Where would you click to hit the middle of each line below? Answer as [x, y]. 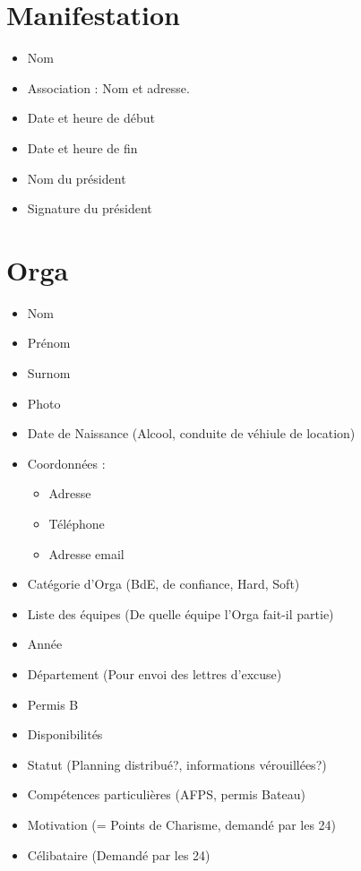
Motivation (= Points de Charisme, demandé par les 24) [182, 824]
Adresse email [86, 553]
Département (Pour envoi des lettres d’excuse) [155, 673]
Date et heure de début [91, 118]
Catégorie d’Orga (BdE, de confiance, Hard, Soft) [163, 584]
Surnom [49, 373]
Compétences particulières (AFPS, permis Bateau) [166, 794]
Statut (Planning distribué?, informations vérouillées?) [177, 764]
